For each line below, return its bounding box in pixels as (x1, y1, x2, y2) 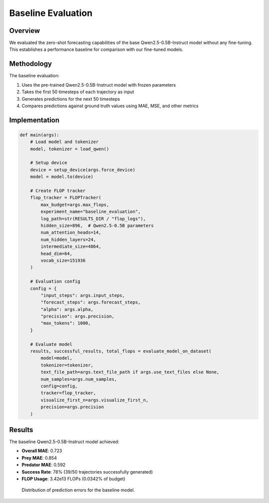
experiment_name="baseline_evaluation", (40, 209, 141, 214)
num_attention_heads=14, (40, 230, 102, 235)
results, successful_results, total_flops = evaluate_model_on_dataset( (30, 348, 212, 354)
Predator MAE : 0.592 (21, 462, 66, 468)
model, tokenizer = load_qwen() (30, 146, 110, 152)
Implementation (9, 116, 60, 124)
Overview (9, 26, 40, 35)
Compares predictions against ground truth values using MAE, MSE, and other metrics (21, 103, 199, 109)
